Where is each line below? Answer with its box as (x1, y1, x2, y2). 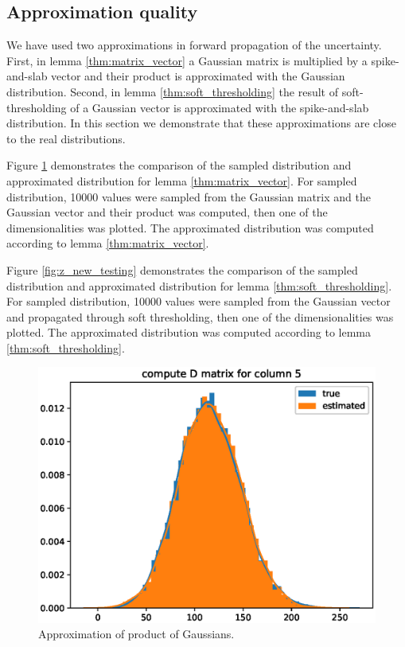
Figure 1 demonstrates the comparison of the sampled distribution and (6, 157, 352, 173)
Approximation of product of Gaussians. (38, 626, 235, 642)
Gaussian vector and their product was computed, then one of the (6, 204, 328, 220)
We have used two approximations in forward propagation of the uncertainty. (6, 37, 382, 53)
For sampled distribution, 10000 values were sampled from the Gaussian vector (6, 293, 391, 310)
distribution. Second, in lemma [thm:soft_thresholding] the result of (6, 83, 338, 99)
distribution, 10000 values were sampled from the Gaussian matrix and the (6, 188, 371, 205)
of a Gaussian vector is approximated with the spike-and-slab (70, 99, 369, 115)
